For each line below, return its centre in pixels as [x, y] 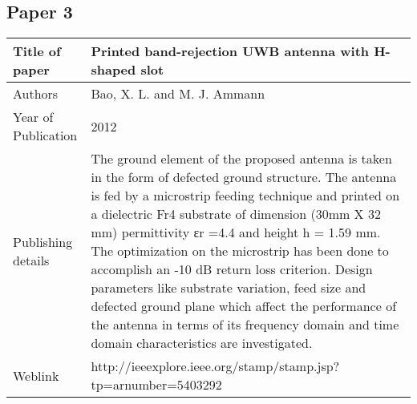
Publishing [43, 241]
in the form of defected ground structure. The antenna [244, 177]
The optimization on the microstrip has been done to [240, 251]
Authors [36, 94]
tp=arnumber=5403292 [156, 385]
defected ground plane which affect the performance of [244, 306]
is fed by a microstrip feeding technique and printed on [245, 196]
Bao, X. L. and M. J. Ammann [178, 94]
